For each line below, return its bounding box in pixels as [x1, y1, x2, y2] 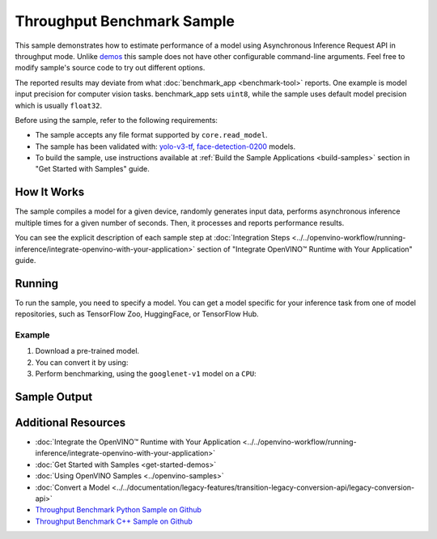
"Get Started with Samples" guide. [35, 164, 150, 174]
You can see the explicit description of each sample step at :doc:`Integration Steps [15, 233, 291, 243]
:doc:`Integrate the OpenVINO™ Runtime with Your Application [35, 437, 241, 447]
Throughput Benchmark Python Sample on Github [35, 505, 202, 515]
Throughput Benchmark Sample [15, 12, 235, 30]
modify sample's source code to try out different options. [15, 63, 206, 73]
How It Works [15, 185, 85, 199]
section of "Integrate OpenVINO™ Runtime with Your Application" [197, 244, 413, 254]
